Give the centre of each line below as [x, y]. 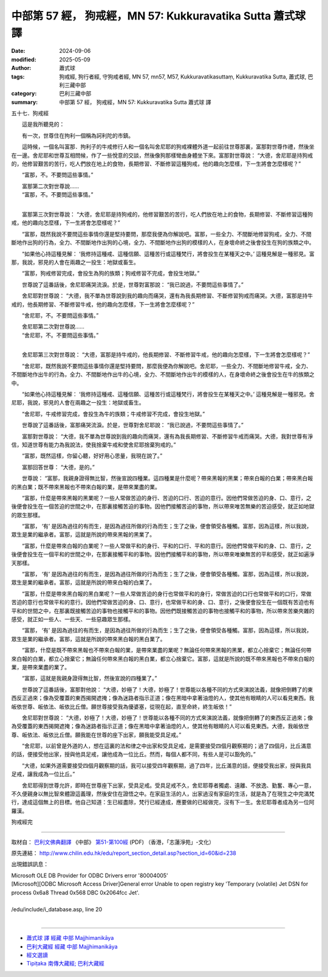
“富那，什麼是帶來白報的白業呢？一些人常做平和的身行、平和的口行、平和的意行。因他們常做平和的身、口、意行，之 [167, 546]
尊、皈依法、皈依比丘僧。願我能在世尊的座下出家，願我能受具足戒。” [96, 735]
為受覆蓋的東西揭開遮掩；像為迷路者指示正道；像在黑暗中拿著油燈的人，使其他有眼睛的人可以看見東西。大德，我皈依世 [160, 726]
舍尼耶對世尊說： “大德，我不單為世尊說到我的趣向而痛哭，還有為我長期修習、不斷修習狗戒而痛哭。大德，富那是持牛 [167, 296]
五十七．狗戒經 [30, 113]
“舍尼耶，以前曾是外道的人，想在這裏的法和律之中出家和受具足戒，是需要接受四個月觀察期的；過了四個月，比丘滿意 [167, 746]
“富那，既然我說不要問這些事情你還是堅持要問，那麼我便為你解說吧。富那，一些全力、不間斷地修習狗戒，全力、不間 [167, 234]
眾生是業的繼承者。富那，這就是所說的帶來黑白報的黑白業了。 [88, 639]
